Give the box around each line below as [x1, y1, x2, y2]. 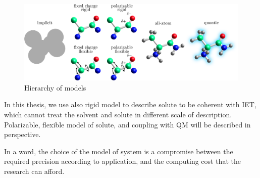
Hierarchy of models [24, 82, 86, 93]
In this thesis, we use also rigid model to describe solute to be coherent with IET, [4, 99, 256, 110]
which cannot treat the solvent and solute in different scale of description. [4, 109, 232, 119]
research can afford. [4, 165, 65, 176]
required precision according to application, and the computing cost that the [4, 156, 241, 166]
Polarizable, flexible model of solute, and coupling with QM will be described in [4, 119, 251, 129]
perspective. [4, 129, 41, 140]
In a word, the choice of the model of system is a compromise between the [4, 146, 233, 156]
